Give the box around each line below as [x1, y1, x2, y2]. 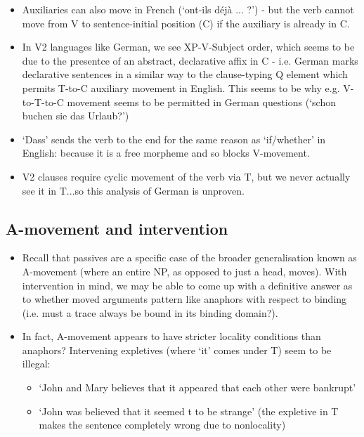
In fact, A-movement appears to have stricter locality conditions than [22, 329, 321, 344]
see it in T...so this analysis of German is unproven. [22, 183, 245, 197]
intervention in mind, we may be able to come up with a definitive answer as [22, 278, 353, 292]
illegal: [22, 356, 51, 371]
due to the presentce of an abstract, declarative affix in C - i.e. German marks [22, 53, 358, 67]
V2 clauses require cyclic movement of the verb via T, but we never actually [22, 169, 351, 183]
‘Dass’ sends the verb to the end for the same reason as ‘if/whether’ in [22, 131, 326, 146]
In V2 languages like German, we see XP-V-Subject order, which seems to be [22, 39, 355, 54]
